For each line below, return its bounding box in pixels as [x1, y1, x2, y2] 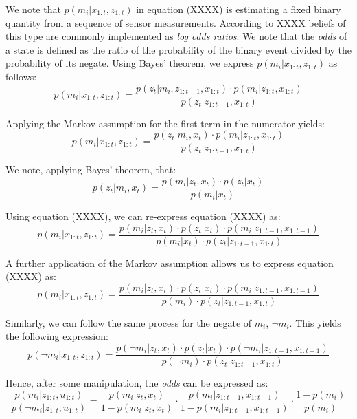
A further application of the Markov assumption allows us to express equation [5, 255, 334, 270]
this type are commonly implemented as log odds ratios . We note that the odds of [5, 29, 347, 43]
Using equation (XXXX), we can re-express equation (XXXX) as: [5, 208, 281, 223]
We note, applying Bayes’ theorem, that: [5, 162, 176, 177]
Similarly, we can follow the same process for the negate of [5, 315, 252, 330]
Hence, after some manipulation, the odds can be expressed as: [5, 376, 268, 390]
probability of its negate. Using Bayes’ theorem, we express [5, 56, 254, 70]
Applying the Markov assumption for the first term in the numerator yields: [5, 116, 325, 130]
